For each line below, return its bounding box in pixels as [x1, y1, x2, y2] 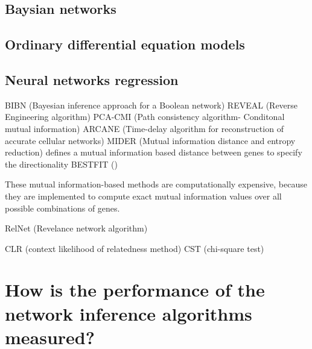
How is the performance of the [5, 277, 265, 302]
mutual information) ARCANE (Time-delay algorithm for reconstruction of [5, 122, 284, 134]
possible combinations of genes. [5, 201, 120, 214]
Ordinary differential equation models [5, 35, 245, 54]
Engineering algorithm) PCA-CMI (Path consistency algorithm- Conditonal [5, 110, 285, 123]
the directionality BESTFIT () [5, 157, 118, 170]
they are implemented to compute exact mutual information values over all [5, 189, 282, 202]
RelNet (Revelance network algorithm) [5, 222, 148, 234]
